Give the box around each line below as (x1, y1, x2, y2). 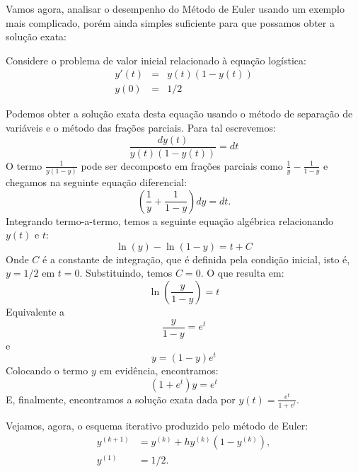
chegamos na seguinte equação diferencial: (6, 175, 187, 189)
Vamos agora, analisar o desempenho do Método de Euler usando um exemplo (6, 1, 345, 16)
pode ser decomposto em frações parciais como (81, 158, 283, 173)
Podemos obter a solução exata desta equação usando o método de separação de (6, 106, 353, 121)
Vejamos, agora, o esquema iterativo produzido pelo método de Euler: (6, 418, 308, 433)
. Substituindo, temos (79, 265, 173, 280)
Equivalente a (6, 304, 65, 318)
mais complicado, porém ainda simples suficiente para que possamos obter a (6, 15, 335, 30)
